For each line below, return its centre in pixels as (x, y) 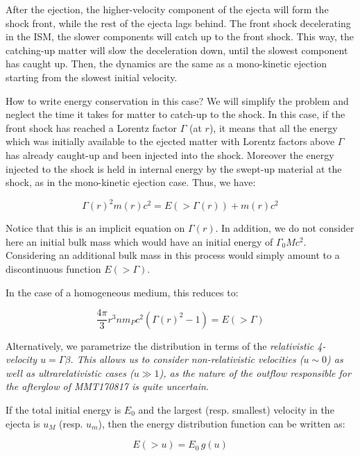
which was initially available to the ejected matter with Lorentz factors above (170, 141)
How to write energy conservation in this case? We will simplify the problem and (177, 100)
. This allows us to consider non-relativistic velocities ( (187, 359)
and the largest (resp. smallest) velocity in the (236, 410)
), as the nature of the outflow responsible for (255, 372)
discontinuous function (53, 269)
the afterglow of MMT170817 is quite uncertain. (108, 386)
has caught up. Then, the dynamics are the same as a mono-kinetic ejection (166, 64)
